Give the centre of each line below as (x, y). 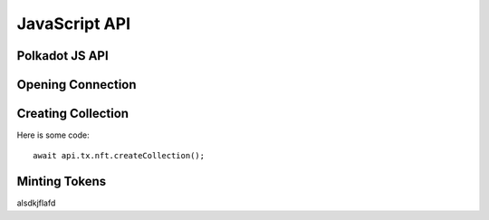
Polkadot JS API (62, 56)
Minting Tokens (62, 182)
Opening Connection (77, 85)
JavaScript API (74, 24)
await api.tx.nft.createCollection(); (119, 156)
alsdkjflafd (36, 203)
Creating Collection (73, 114)
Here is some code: (53, 135)
